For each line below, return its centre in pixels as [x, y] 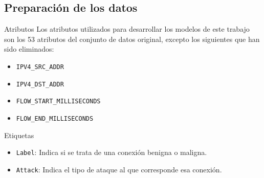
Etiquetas [19, 135]
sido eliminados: [29, 49]
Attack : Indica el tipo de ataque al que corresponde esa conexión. [119, 169]
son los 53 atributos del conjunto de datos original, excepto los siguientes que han [132, 39]
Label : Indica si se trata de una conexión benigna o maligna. [112, 152]
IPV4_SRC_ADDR [40, 67]
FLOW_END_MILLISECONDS [55, 118]
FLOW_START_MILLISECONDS [58, 102]
